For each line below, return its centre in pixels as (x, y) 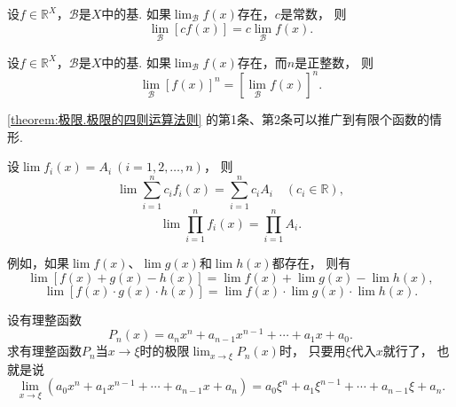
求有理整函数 (44, 351)
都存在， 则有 (311, 262)
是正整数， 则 (334, 62)
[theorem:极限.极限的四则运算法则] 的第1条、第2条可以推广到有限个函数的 (219, 118)
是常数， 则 (313, 13)
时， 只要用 (312, 351)
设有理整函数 (44, 319)
